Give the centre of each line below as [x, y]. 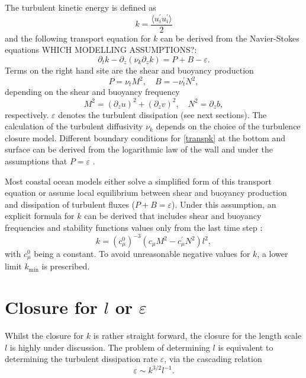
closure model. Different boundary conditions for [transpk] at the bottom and [145, 137]
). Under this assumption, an [224, 204]
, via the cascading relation [213, 359]
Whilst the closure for [44, 336]
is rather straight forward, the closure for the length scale [197, 336]
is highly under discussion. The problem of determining [110, 347]
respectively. [27, 114]
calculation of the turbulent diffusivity [74, 126]
